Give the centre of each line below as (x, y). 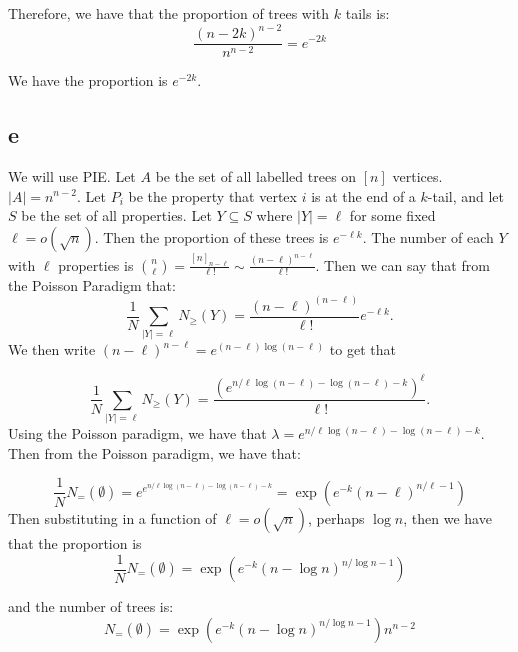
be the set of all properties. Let (116, 215)
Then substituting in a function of (112, 517)
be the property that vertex (212, 195)
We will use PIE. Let (72, 175)
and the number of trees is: (91, 606)
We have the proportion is (88, 80)
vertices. (417, 175)
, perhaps (336, 517)
